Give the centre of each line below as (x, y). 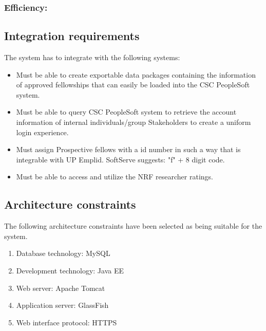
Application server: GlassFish (62, 305)
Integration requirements (72, 36)
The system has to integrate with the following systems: (92, 57)
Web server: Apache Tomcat (61, 288)
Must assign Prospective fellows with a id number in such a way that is (128, 149)
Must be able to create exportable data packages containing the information (136, 74)
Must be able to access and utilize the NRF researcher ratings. (115, 177)
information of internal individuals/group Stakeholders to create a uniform (134, 122)
